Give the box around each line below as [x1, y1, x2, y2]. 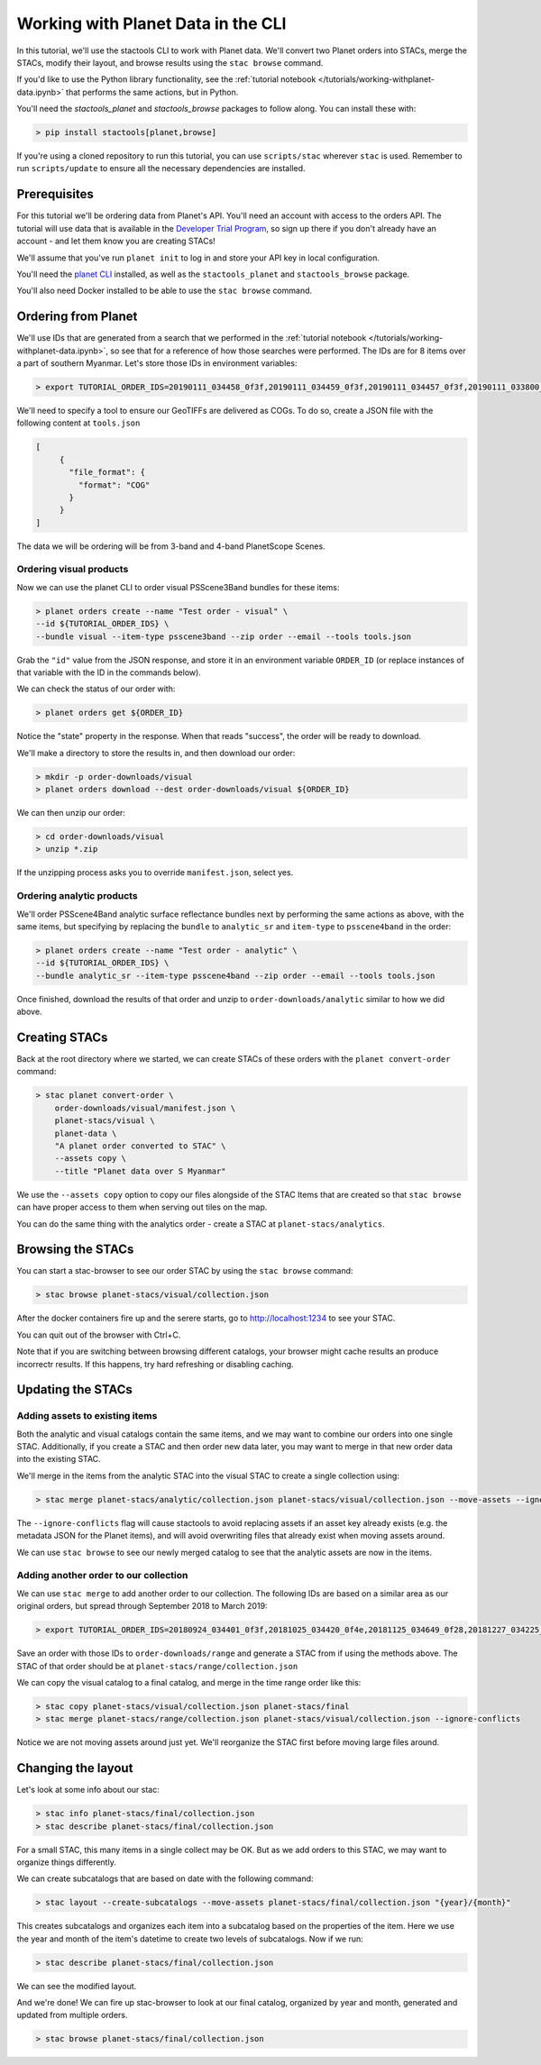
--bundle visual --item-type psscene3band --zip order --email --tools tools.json [35, 631, 412, 642]
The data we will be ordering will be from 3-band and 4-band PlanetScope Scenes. [16, 541, 326, 552]
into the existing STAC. [16, 1454, 101, 1465]
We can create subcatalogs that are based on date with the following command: [16, 1873, 315, 1884]
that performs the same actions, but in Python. [66, 87, 239, 97]
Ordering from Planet [16, 309, 138, 324]
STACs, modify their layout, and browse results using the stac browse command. [16, 57, 324, 68]
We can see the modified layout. [16, 1980, 137, 1991]
